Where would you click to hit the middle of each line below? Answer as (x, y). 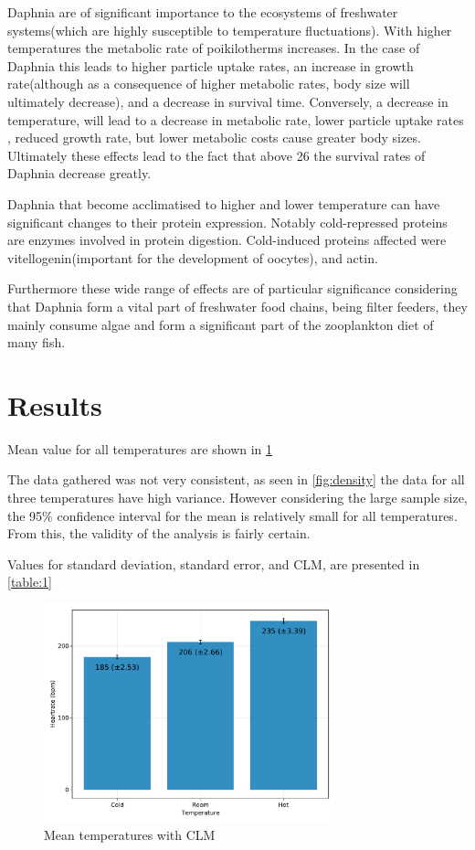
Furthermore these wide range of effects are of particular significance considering (232, 288)
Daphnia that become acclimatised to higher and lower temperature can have (224, 203)
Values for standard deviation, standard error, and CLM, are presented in (214, 563)
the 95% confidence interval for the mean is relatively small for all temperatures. (232, 515)
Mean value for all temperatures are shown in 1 (140, 448)
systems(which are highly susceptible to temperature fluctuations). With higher (230, 30)
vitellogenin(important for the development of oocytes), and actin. (193, 257)
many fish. (37, 342)
